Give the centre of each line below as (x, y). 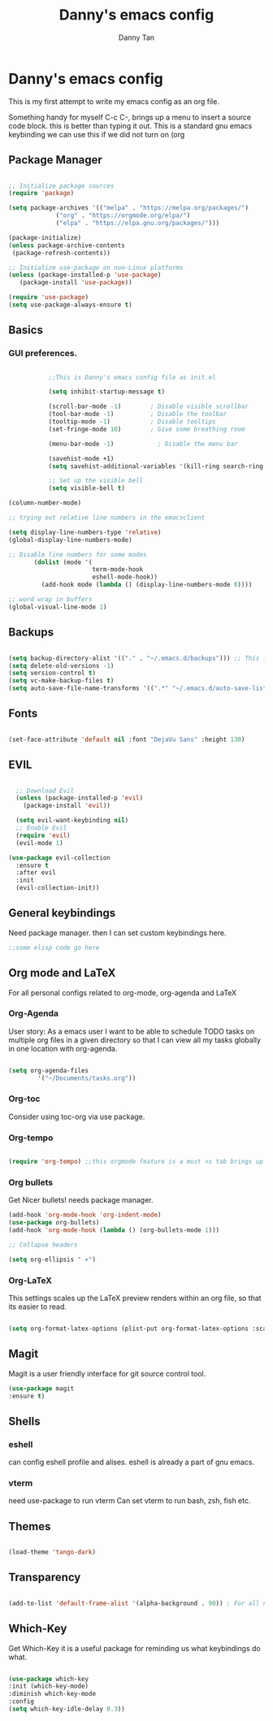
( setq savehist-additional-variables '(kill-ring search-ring (156, 466)
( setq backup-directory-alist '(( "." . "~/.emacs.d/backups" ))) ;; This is (139, 658)
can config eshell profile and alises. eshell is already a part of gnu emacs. (131, 1462)
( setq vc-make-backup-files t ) (61, 681)
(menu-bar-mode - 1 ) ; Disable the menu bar (143, 444)
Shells (24, 1421)
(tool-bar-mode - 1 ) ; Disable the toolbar (138, 414)
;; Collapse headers (43, 1245)
